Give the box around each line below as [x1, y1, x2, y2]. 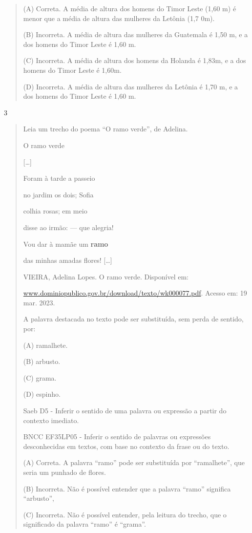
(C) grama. [23, 372, 57, 383]
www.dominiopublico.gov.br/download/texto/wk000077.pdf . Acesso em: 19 [23, 288, 247, 298]
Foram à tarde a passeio [23, 173, 95, 183]
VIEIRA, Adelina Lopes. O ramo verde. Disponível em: [23, 271, 189, 281]
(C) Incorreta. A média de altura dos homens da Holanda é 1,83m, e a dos [23, 55, 246, 65]
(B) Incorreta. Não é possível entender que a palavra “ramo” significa [23, 483, 231, 493]
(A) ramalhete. [23, 340, 68, 350]
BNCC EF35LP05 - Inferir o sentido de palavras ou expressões [23, 431, 211, 442]
